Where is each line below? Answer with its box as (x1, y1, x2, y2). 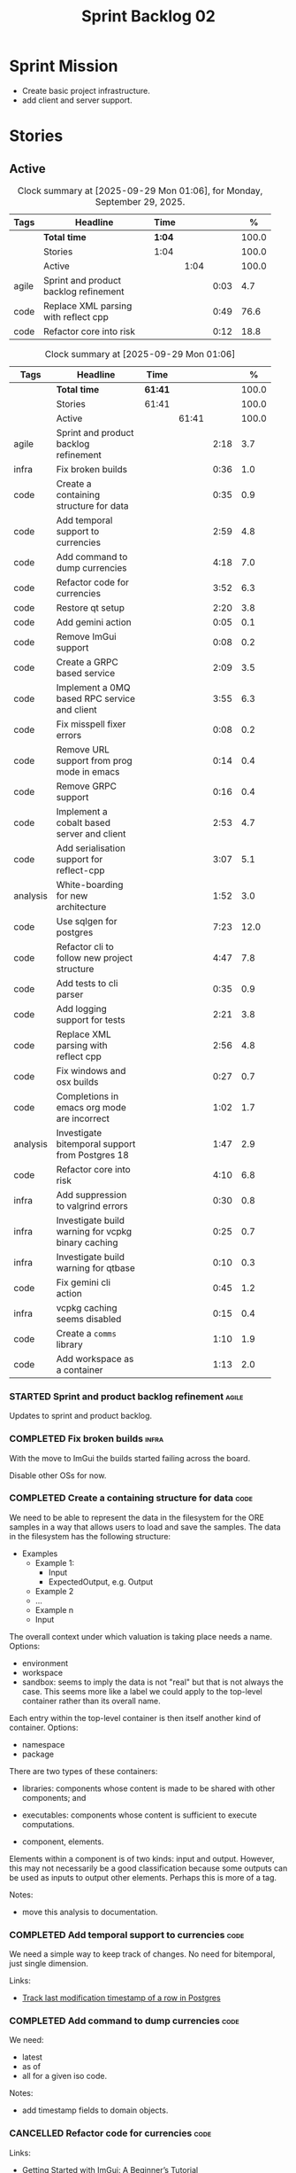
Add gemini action (56, 616, 133, 628)
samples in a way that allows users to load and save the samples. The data (9, 1522, 281, 1532)
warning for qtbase (56, 1261, 135, 1273)
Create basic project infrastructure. (21, 85, 150, 96)
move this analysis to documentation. (21, 1906, 158, 1917)
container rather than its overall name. (21, 1695, 161, 1706)
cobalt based (56, 816, 110, 829)
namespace (21, 1739, 65, 1749)
